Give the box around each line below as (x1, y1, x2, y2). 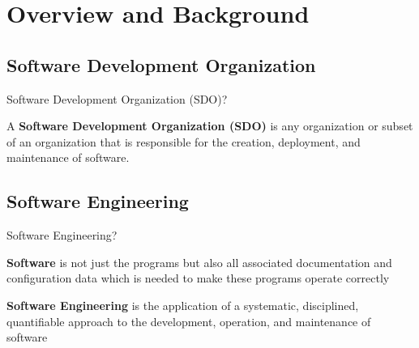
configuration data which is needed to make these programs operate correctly (6, 269, 390, 286)
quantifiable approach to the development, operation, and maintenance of (6, 312, 371, 329)
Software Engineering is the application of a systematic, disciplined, (6, 296, 359, 313)
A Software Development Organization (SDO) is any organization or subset (6, 117, 413, 134)
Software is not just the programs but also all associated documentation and (6, 253, 392, 270)
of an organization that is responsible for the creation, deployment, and (6, 133, 361, 150)
